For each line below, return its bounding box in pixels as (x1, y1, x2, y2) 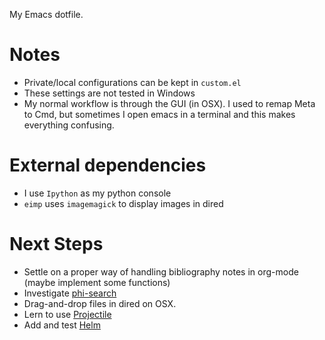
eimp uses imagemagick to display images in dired (23, 197, 224, 209)
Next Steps (9, 233, 104, 256)
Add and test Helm (23, 319, 101, 331)
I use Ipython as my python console (23, 187, 172, 199)
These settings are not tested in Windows (23, 87, 196, 99)
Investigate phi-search (23, 287, 117, 299)
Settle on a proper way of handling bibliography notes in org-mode (23, 265, 299, 278)
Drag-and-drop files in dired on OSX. (23, 297, 177, 309)
